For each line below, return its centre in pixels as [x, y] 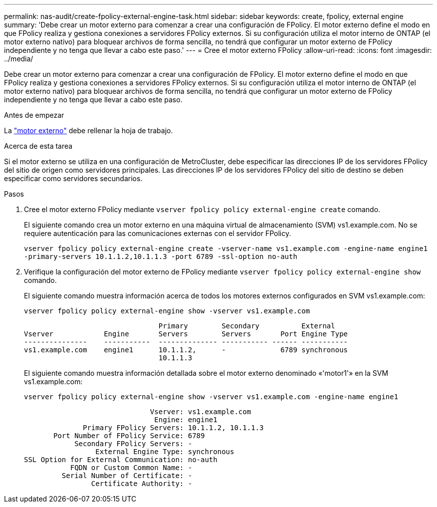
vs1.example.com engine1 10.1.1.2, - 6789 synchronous [186, 350]
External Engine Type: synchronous [165, 452]
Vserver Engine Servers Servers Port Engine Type [186, 334]
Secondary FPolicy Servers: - [133, 444]
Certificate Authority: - [142, 484]
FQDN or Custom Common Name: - [131, 468]
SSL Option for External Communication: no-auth [121, 460]
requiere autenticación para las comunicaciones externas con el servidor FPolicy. [158, 233]
